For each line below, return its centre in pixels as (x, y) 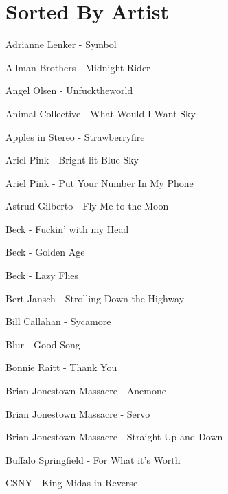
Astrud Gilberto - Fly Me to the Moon (87, 206)
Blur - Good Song (43, 344)
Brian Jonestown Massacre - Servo (78, 413)
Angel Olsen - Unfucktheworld (69, 90)
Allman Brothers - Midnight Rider (78, 67)
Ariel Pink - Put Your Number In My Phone (100, 182)
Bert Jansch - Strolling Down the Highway (95, 298)
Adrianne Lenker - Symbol (61, 44)
